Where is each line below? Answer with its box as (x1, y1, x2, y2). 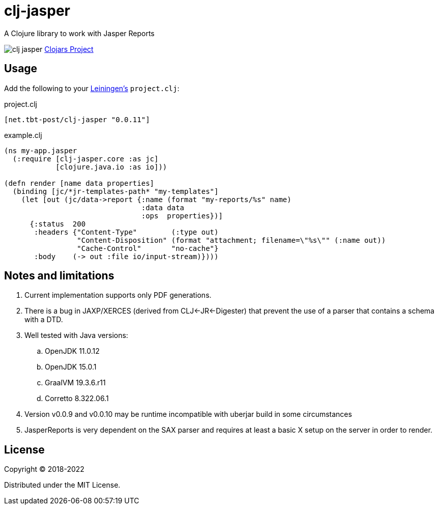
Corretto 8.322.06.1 (45, 394, 109, 403)
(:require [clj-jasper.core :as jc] (12, 154, 159, 163)
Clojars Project (44, 44, 94, 53)
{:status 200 (30, 219, 86, 228)
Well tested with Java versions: (24, 331, 128, 340)
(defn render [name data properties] (4, 179, 155, 187)
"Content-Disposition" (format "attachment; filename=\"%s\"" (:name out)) (77, 236, 386, 244)
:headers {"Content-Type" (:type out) (34, 228, 219, 236)
